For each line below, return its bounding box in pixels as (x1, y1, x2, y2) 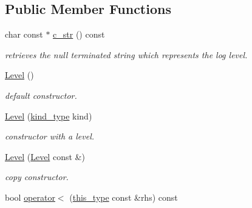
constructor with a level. (5, 130, 95, 143)
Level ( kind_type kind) (5, 109, 92, 122)
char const (5, 28, 43, 41)
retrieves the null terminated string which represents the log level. (5, 48, 248, 61)
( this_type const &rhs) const (69, 190, 178, 203)
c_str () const (53, 28, 105, 41)
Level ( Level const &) (5, 150, 85, 163)
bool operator (5, 190, 55, 203)
